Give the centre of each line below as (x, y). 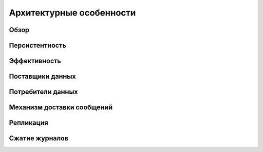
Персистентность (38, 45)
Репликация (28, 123)
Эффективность (35, 61)
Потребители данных (43, 92)
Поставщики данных (42, 76)
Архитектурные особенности (72, 13)
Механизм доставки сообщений (61, 108)
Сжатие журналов (39, 138)
